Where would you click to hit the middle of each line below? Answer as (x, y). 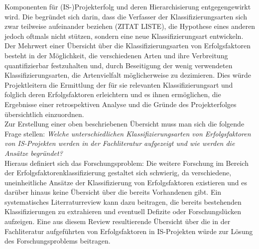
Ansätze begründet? (34, 153)
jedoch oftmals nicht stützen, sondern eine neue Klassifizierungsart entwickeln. (124, 36)
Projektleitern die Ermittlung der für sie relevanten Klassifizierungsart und (119, 84)
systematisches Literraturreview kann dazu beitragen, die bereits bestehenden (123, 201)
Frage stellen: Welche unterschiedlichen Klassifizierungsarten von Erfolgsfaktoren (128, 133)
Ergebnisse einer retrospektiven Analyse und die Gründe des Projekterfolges (121, 104)
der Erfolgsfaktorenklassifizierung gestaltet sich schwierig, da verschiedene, (118, 173)
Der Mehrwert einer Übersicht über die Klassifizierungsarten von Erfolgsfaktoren (128, 46)
